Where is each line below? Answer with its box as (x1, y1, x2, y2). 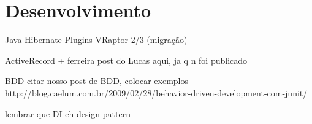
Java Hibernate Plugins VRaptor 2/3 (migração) (5, 33, 188, 46)
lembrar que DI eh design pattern (5, 107, 131, 120)
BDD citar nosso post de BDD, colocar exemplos (5, 74, 189, 87)
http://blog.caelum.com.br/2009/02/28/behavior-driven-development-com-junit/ (5, 86, 308, 99)
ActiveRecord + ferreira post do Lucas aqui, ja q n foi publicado (5, 53, 248, 66)
